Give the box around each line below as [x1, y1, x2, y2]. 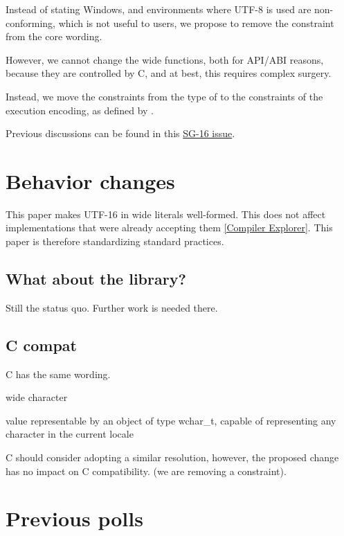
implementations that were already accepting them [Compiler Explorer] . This [6, 220, 333, 235]
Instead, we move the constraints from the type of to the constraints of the [6, 89, 323, 103]
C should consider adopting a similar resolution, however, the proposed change [6, 450, 339, 465]
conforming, [6, 15, 56, 30]
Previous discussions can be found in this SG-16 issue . [6, 126, 235, 141]
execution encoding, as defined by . [6, 102, 154, 117]
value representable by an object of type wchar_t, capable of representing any [6, 413, 336, 427]
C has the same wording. [6, 366, 111, 381]
